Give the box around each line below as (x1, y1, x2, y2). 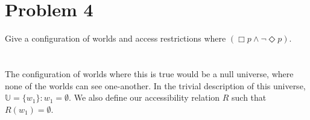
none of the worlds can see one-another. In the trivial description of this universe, (5, 79, 306, 92)
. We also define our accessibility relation (69, 91, 220, 104)
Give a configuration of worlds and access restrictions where (5, 32, 226, 45)
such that (232, 91, 267, 104)
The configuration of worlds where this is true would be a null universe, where (5, 67, 294, 80)
